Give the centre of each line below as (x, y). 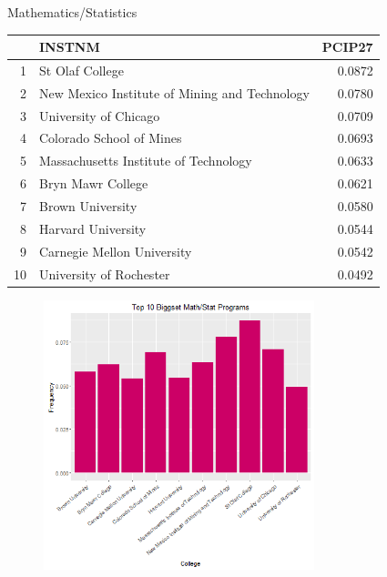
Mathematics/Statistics (72, 12)
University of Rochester (105, 273)
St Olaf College (81, 70)
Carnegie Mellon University (116, 251)
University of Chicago (100, 115)
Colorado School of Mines (111, 138)
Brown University (88, 206)
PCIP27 (347, 47)
